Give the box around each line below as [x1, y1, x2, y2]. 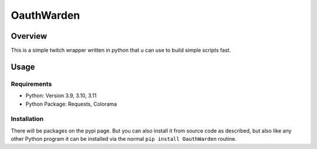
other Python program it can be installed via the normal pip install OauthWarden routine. [11, 136, 237, 143]
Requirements [11, 80, 52, 88]
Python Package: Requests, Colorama [25, 100, 117, 107]
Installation [11, 115, 44, 123]
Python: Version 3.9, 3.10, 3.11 [25, 92, 97, 99]
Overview [11, 31, 48, 41]
